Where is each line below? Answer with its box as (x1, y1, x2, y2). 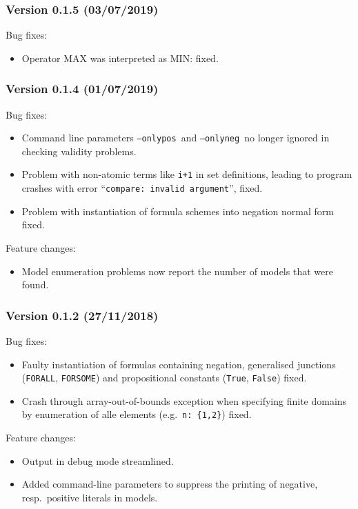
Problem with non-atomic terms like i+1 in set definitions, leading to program (21, 167, 352, 181)
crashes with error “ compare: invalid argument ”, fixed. (21, 181, 263, 195)
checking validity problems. (21, 143, 137, 158)
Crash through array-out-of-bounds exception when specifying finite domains (21, 393, 347, 408)
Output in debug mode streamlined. (21, 453, 174, 468)
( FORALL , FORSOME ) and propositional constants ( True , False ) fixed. (21, 370, 307, 385)
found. (21, 277, 49, 292)
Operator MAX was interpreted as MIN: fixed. (21, 50, 219, 65)
